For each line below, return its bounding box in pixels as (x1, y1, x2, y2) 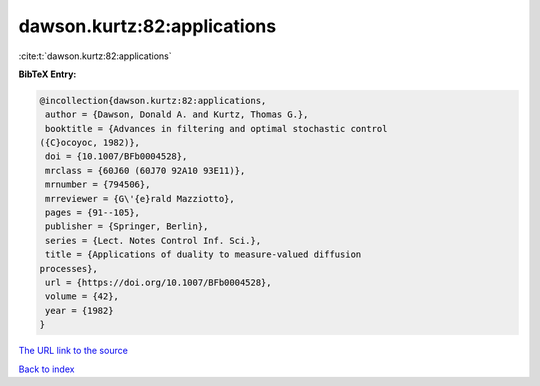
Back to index (18, 363, 75, 375)
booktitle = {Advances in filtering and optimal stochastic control (45, 123, 388, 134)
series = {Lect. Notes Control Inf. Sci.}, (45, 235, 262, 246)
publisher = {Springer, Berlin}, (45, 221, 209, 232)
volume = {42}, (45, 291, 120, 302)
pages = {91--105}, (45, 207, 140, 219)
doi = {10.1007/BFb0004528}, (45, 151, 188, 162)
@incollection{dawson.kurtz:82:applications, (39, 95, 267, 106)
